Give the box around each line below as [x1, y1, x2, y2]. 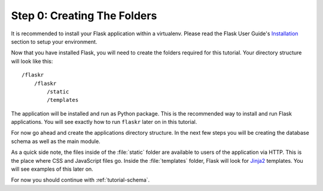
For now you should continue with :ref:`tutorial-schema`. [11, 177, 150, 184]
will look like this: [11, 57, 53, 65]
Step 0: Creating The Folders [11, 9, 157, 22]
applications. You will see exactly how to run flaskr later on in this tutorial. [11, 119, 197, 126]
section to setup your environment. [11, 38, 97, 45]
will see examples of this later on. [11, 165, 94, 173]
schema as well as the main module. [11, 138, 101, 145]
